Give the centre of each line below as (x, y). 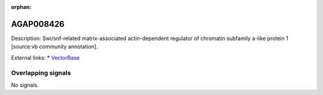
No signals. (25, 85)
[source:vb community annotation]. (54, 47)
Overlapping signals (41, 73)
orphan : (21, 7)
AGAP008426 (38, 24)
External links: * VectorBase (45, 57)
